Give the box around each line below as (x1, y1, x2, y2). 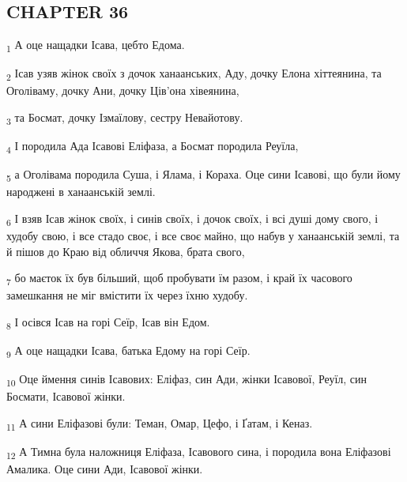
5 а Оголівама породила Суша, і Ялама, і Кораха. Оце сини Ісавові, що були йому (6, 166, 401, 185)
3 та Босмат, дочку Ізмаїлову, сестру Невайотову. (6, 109, 243, 127)
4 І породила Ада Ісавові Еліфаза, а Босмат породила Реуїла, (6, 137, 299, 156)
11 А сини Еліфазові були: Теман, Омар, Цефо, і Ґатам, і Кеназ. (6, 415, 313, 433)
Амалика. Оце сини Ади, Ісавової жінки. (6, 461, 203, 477)
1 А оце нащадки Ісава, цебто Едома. (6, 36, 185, 55)
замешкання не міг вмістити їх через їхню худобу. (6, 287, 248, 303)
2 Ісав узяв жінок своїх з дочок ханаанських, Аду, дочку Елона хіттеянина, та (6, 65, 382, 84)
